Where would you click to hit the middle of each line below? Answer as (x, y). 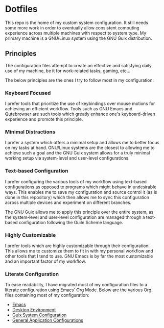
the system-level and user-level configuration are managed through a (75, 217)
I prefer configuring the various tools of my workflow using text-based (76, 181)
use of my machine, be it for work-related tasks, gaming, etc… (68, 71)
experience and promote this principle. (44, 119)
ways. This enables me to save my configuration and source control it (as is (81, 192)
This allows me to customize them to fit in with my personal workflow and (79, 251)
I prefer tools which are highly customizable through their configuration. (78, 246)
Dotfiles (21, 9)
